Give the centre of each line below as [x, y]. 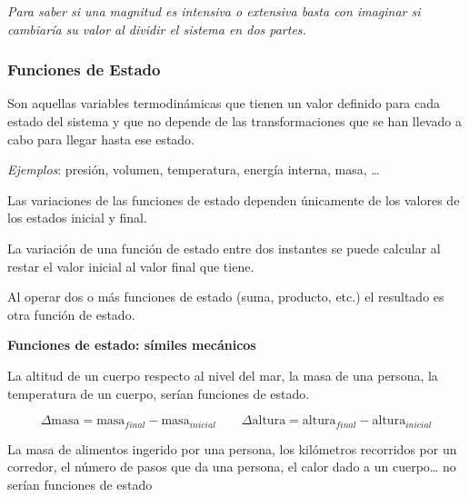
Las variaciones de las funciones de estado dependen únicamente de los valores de [234, 199]
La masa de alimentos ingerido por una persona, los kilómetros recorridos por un [232, 448]
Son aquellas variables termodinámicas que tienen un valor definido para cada [224, 103]
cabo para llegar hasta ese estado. [101, 139]
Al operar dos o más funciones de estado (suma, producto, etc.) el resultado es [226, 297]
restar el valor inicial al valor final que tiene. [131, 266]
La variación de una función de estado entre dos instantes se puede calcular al [224, 248]
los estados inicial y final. [77, 218]
